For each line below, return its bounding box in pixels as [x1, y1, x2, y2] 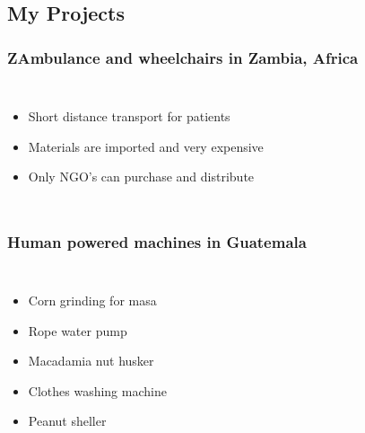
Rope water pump [28, 321, 127, 340]
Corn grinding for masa [28, 291, 157, 309]
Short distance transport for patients [28, 107, 230, 125]
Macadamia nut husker [28, 351, 154, 370]
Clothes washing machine [28, 381, 167, 400]
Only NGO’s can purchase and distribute [28, 167, 255, 186]
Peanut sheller [28, 411, 107, 430]
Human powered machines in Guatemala [7, 230, 307, 252]
